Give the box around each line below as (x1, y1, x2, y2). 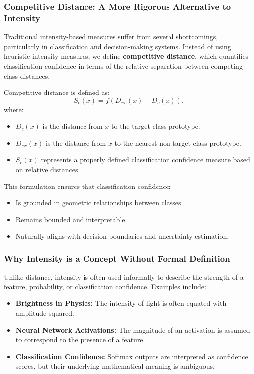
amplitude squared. (15, 308, 74, 318)
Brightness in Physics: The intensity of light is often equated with (15, 298, 227, 308)
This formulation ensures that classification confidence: (4, 181, 171, 191)
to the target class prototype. (111, 121, 200, 131)
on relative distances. (15, 164, 80, 175)
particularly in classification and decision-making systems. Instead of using (4, 41, 231, 51)
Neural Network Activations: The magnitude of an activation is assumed (15, 324, 250, 335)
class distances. (4, 70, 50, 81)
